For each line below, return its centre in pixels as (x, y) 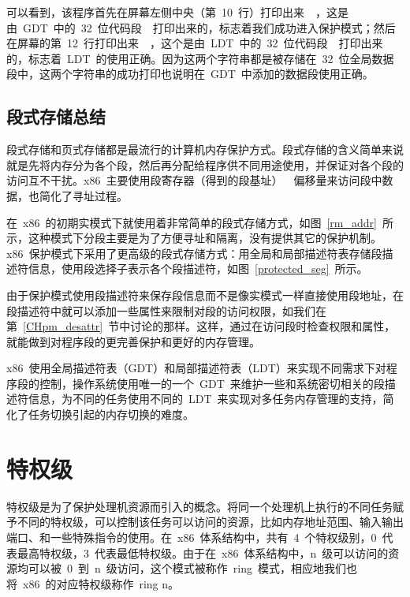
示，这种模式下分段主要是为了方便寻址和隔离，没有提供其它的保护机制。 (194, 238)
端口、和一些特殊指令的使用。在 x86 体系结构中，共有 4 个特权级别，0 (192, 537)
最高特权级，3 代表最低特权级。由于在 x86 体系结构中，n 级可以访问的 (203, 552)
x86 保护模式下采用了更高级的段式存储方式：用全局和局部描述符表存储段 (194, 253)
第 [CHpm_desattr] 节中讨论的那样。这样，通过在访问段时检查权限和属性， (201, 326)
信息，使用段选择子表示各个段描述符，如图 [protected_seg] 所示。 (198, 269)
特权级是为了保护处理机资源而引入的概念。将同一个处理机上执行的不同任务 (199, 506)
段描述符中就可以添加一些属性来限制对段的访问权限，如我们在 (166, 310)
